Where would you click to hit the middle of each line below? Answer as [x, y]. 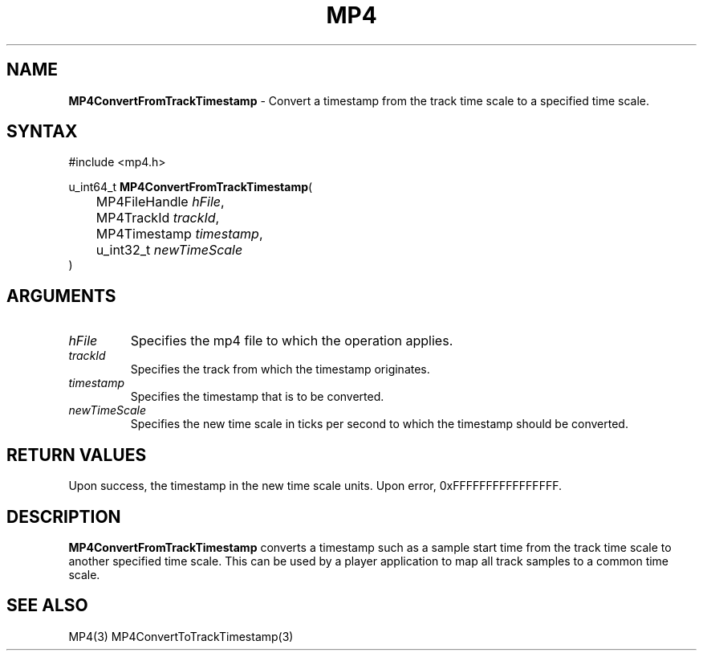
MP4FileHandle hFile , [160, 202]
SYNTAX [42, 132]
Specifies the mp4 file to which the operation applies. [292, 341]
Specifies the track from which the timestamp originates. [280, 369]
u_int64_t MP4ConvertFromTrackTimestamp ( [191, 187]
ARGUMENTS [61, 296]
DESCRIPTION [64, 516]
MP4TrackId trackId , [158, 218]
